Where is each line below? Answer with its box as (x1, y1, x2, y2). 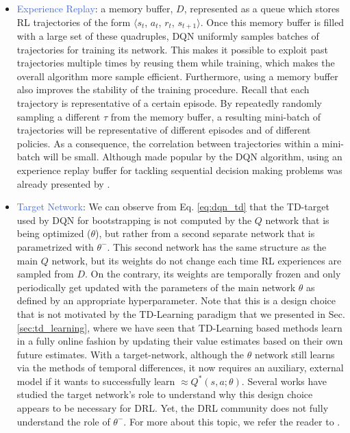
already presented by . (16, 176, 110, 190)
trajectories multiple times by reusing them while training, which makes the (16, 55, 335, 70)
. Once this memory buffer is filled (200, 14, 345, 29)
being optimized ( (16, 226, 91, 240)
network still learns (254, 347, 335, 361)
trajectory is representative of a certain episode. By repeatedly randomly (16, 96, 322, 110)
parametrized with (16, 239, 94, 253)
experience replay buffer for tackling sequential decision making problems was (16, 162, 342, 177)
